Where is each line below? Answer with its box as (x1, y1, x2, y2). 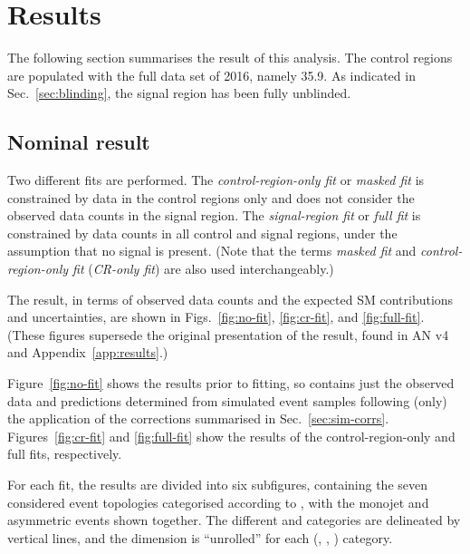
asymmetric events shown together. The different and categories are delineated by (7, 510, 461, 530)
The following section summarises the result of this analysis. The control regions (7, 48, 453, 67)
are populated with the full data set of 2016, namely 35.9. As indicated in (7, 65, 416, 84)
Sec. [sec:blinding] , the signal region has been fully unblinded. (7, 83, 351, 102)
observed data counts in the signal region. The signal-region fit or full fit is (7, 206, 421, 225)
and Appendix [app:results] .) (7, 343, 168, 362)
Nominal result (7, 128, 150, 156)
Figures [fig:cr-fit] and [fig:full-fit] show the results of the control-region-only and (7, 426, 456, 445)
